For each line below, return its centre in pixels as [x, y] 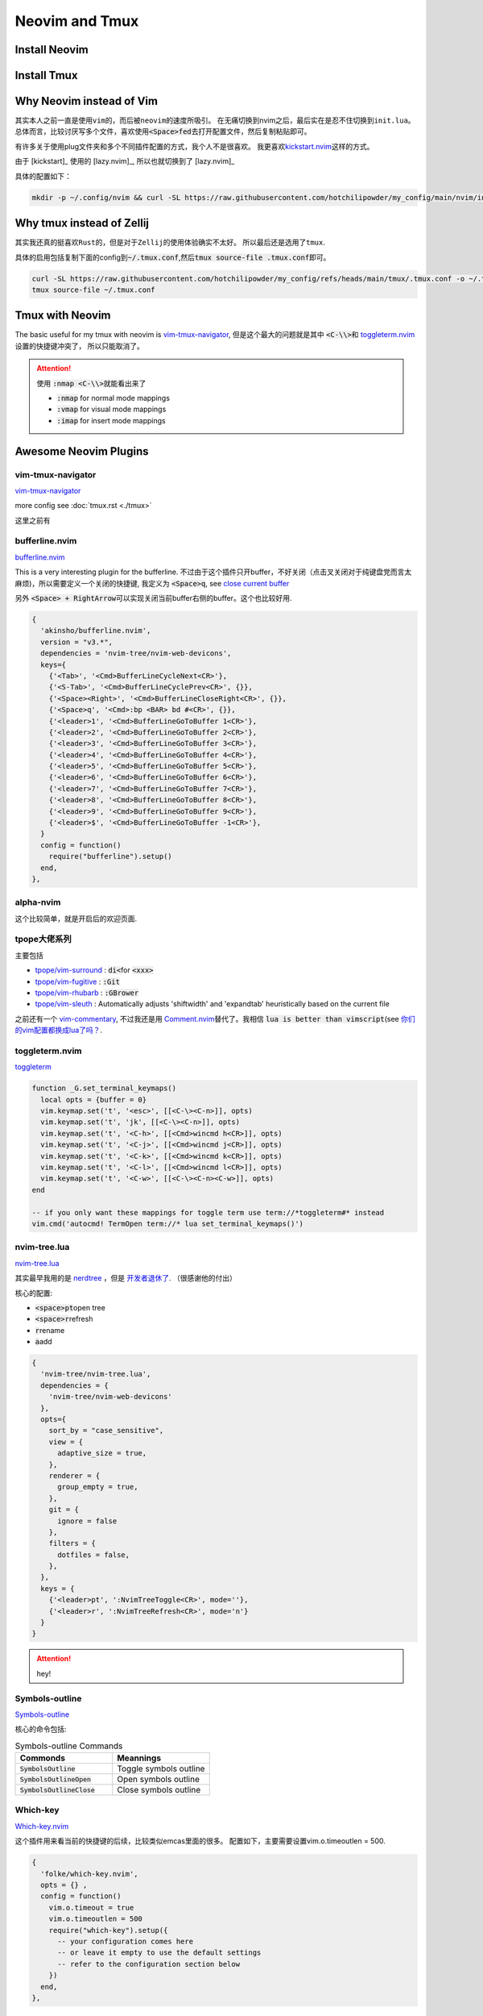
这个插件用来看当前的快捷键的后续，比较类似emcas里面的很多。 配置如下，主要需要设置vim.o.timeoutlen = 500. [200, 1841]
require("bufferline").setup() [110, 856]
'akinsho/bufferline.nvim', [96, 631]
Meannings [139, 1758]
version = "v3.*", [76, 642]
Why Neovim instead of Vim [87, 101]
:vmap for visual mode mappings [111, 409]
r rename [50, 1330]
